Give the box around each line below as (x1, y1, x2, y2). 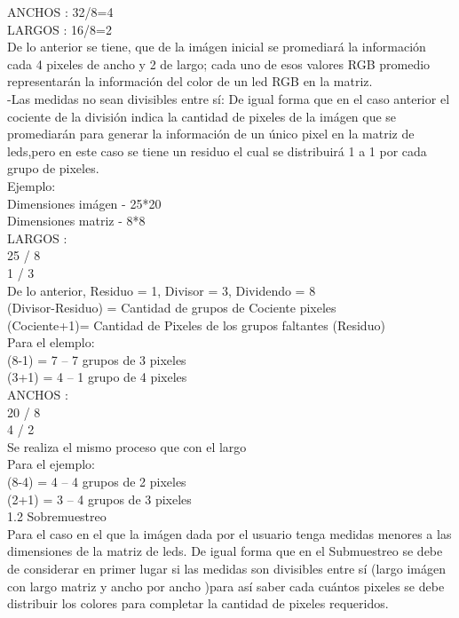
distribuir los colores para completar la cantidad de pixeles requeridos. (7, 594, 389, 613)
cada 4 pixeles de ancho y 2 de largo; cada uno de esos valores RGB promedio (7, 54, 431, 73)
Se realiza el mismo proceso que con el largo (7, 437, 247, 456)
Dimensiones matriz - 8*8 (7, 211, 146, 230)
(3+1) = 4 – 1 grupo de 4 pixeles (7, 368, 187, 386)
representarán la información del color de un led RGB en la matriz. (7, 72, 373, 91)
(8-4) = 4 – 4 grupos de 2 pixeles (7, 472, 186, 491)
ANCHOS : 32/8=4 (7, 3, 114, 20)
